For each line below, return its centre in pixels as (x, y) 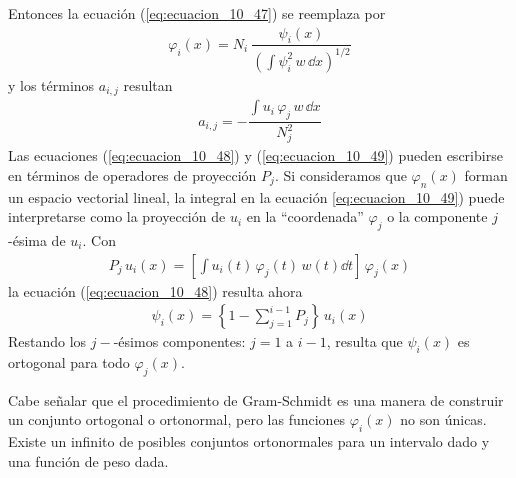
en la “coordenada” (305, 216)
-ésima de (37, 239)
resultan (148, 84)
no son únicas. (443, 419)
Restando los (47, 341)
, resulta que (364, 341)
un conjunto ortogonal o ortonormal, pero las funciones (177, 419)
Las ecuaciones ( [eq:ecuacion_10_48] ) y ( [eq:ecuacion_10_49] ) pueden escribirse (255, 155)
